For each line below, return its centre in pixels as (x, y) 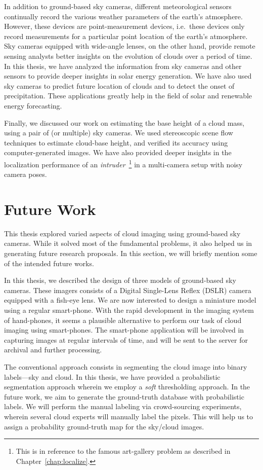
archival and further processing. (53, 350)
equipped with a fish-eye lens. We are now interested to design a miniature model (130, 300)
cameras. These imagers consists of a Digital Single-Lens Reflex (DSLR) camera (128, 290)
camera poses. (26, 174)
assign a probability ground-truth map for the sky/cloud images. (104, 426)
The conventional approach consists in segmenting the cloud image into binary (126, 367)
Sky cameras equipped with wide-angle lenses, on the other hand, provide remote (130, 46)
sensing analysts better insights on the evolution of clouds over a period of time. (128, 56)
